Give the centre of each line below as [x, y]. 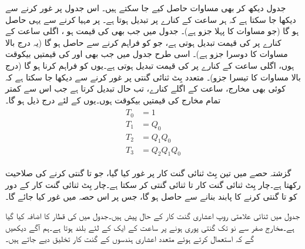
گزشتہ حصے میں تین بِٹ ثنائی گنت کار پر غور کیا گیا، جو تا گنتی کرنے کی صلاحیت [148, 173]
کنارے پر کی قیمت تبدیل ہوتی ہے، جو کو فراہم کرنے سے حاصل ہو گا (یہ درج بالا [143, 42]
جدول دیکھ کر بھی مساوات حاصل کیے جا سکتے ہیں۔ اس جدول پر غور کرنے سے [146, 8]
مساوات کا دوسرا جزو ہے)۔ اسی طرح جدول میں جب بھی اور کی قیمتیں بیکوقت [147, 54]
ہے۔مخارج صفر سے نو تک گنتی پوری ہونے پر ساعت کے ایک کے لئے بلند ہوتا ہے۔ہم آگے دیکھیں [150, 227]
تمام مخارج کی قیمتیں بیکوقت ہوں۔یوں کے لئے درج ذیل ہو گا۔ [113, 100]
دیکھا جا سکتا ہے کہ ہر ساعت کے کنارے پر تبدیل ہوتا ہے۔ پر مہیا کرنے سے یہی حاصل [151, 19]
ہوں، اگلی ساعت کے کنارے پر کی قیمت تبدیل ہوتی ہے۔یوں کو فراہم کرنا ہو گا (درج [150, 65]
